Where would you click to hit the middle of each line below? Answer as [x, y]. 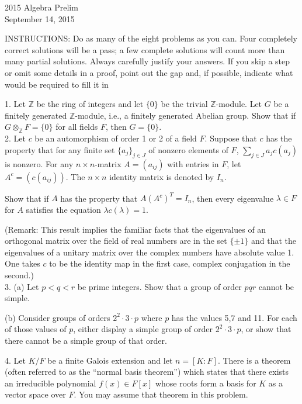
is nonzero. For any [39, 163]
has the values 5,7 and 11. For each [234, 317]
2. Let [15, 138]
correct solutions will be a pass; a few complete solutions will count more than [145, 49]
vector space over [35, 394]
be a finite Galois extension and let [110, 360]
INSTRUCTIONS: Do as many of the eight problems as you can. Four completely [151, 38]
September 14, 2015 [40, 18]
